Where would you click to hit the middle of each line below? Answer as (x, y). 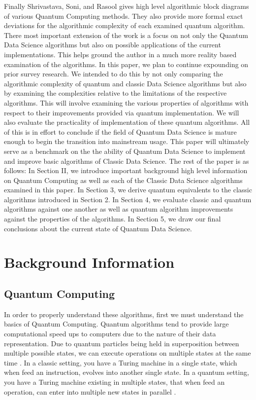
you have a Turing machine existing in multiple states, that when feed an (114, 382)
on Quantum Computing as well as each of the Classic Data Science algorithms (123, 180)
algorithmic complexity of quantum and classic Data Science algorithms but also (125, 83)
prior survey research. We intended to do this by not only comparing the (113, 74)
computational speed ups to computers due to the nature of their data (110, 334)
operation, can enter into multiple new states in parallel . (90, 391)
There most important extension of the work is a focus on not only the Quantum (126, 35)
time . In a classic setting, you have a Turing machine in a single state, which (121, 362)
